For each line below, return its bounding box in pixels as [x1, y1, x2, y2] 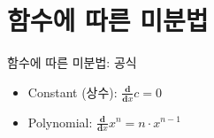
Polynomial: [27, 112, 93, 131]
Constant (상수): [27, 82, 118, 101]
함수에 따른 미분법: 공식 [7, 53, 137, 72]
